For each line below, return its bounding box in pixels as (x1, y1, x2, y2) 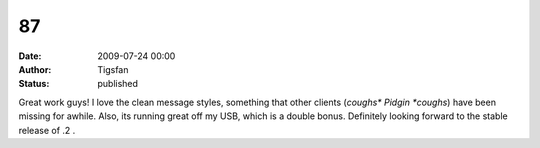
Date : (18, 50, 42, 62)
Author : (18, 63, 52, 75)
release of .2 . (18, 124, 76, 136)
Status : (18, 78, 50, 90)
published (97, 78, 139, 90)
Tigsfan (97, 63, 129, 75)
